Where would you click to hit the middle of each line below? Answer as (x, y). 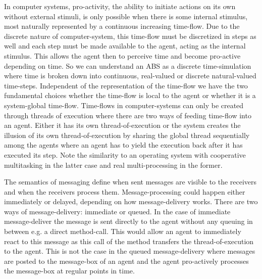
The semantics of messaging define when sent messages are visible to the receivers (130, 182)
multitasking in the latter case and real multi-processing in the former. (113, 165)
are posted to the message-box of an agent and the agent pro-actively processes (126, 261)
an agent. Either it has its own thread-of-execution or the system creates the (122, 125)
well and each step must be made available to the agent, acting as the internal (125, 46)
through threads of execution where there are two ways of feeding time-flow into (128, 115)
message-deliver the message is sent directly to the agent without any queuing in (128, 221)
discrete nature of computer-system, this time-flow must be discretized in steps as (130, 36)
